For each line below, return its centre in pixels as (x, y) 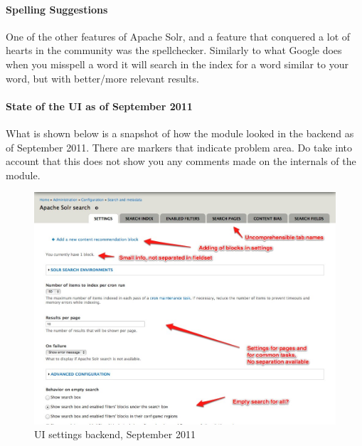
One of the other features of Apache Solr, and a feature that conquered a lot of (178, 36)
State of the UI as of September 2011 (99, 106)
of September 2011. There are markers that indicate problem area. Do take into (179, 147)
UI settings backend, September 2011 (115, 434)
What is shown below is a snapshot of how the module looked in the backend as (180, 133)
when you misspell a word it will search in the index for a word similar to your (177, 64)
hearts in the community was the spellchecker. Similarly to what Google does (174, 50)
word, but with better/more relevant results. (102, 78)
